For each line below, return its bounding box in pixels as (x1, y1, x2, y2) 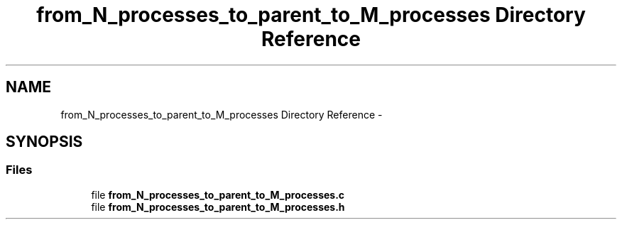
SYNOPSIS (6, 133, 83, 151)
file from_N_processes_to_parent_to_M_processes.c (91, 188, 345, 201)
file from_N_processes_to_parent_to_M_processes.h (91, 200, 345, 213)
